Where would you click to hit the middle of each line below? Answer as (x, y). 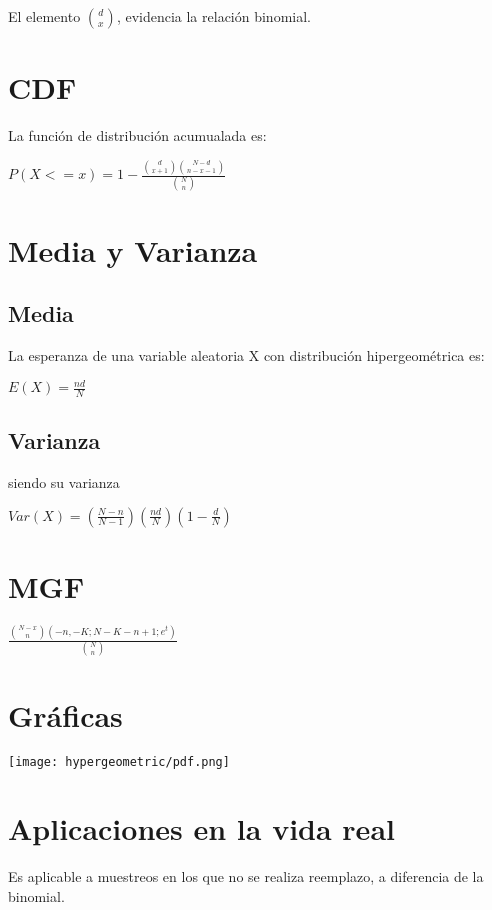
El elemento (44, 16)
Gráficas (65, 714)
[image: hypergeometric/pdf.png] (119, 761)
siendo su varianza (64, 482)
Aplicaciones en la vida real (201, 828)
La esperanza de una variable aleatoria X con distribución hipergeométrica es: (246, 354)
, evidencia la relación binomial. (213, 16)
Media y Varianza (133, 249)
